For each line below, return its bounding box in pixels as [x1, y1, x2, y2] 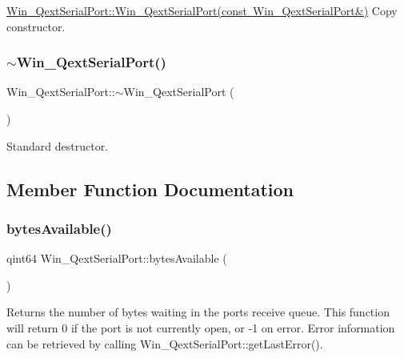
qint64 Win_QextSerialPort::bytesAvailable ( [6, 250, 227, 267]
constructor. [6, 18, 66, 34]
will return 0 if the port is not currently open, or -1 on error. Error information [6, 319, 395, 336]
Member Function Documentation [6, 176, 294, 201]
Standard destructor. [6, 137, 109, 154]
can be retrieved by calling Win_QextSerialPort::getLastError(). [6, 335, 323, 352]
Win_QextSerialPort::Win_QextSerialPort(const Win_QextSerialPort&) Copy [6, 2, 398, 18]
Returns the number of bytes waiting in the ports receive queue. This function [6, 304, 390, 320]
